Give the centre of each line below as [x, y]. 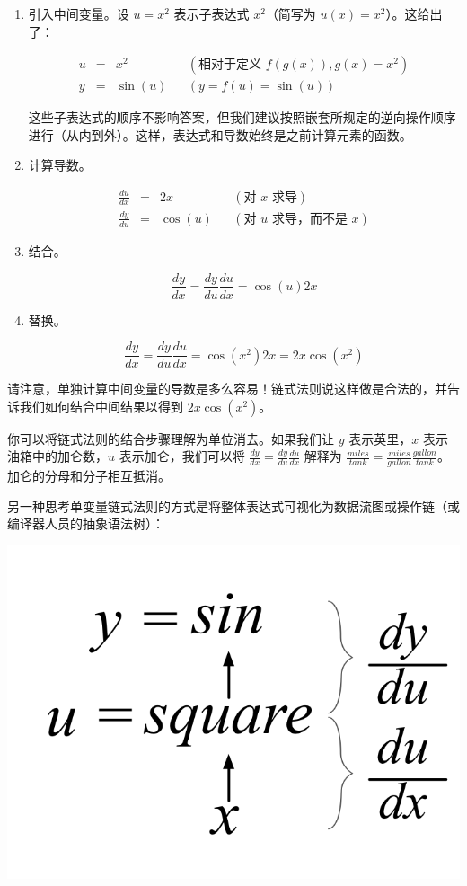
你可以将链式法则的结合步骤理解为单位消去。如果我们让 [171, 438]
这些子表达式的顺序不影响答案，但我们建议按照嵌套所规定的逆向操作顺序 [242, 117]
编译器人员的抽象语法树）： [86, 523]
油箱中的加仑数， [57, 456]
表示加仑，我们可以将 [182, 456]
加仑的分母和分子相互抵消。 [89, 476]
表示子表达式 [211, 13]
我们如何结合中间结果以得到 [101, 406]
